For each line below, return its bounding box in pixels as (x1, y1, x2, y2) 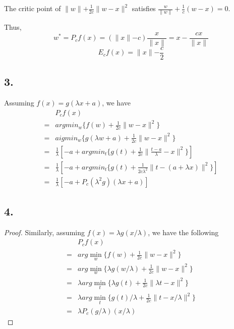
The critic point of (4, 3, 61, 13)
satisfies (132, 3, 156, 13)
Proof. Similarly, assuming (4, 227, 85, 237)
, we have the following (148, 227, 219, 237)
